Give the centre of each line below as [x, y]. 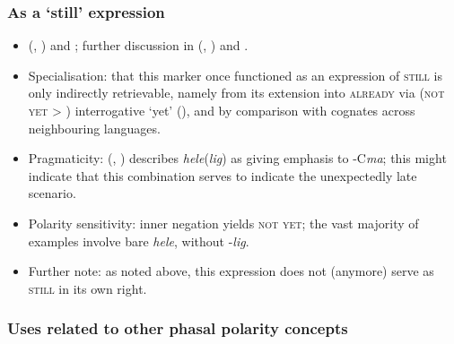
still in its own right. [87, 288]
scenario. [52, 193]
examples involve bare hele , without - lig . [139, 241]
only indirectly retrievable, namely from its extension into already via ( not [236, 93]
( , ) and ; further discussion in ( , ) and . [138, 45]
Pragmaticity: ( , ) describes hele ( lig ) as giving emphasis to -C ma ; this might [237, 158]
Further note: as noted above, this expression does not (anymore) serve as [231, 271]
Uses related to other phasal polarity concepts [178, 328]
